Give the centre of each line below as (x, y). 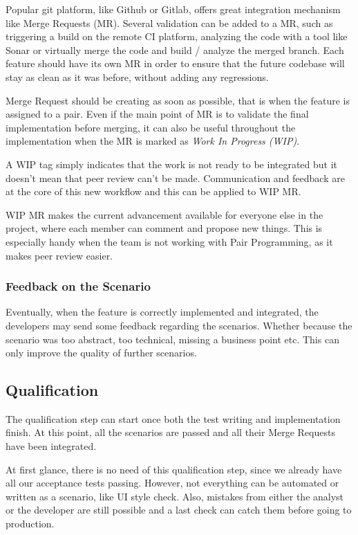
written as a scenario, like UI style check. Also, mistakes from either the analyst (175, 496)
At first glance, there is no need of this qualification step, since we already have (174, 469)
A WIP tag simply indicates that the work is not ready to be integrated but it (172, 164)
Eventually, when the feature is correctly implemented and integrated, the (162, 312)
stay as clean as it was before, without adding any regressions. (137, 76)
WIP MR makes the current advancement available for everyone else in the (164, 214)
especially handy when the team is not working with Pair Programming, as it (169, 241)
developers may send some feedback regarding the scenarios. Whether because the (179, 325)
